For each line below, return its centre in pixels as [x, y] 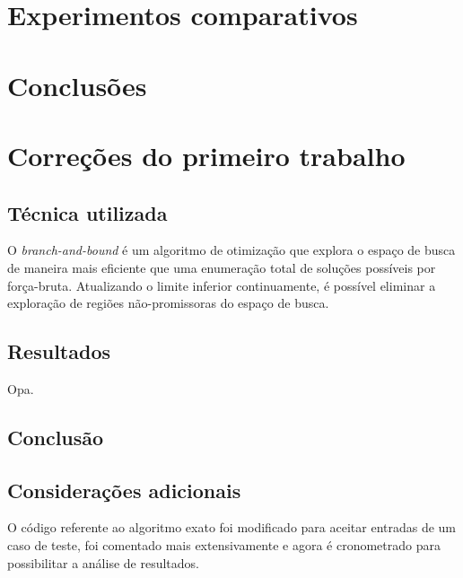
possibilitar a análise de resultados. [103, 562]
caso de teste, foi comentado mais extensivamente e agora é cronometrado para [224, 545]
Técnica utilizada [87, 212]
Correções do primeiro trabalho [206, 155]
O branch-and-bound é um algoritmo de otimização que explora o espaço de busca [231, 250]
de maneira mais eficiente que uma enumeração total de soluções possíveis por [222, 267]
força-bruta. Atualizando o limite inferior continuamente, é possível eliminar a [222, 285]
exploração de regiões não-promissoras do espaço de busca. [168, 303]
